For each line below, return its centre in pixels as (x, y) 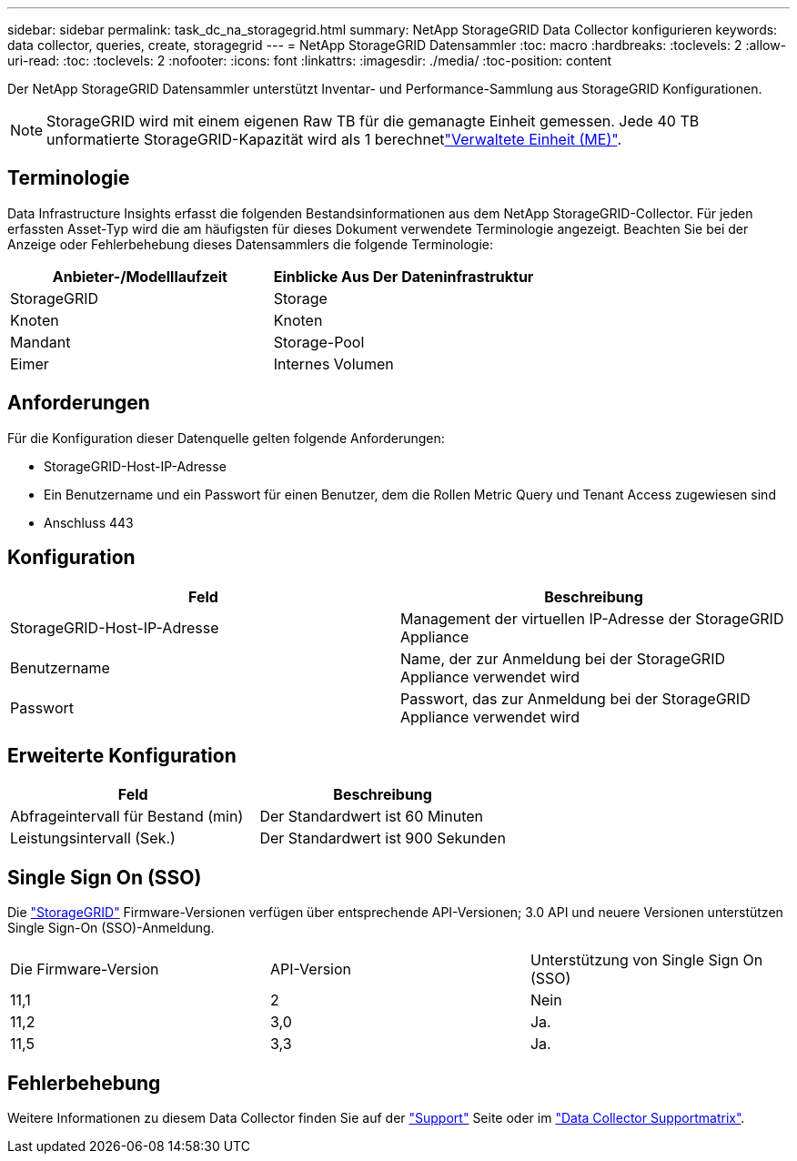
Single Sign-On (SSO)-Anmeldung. (111, 928)
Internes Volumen (333, 363)
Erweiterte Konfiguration (122, 755)
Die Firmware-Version (85, 969)
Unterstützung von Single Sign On (646, 960)
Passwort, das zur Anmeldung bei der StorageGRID (575, 698)
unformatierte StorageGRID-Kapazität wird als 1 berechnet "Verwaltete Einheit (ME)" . (334, 139)
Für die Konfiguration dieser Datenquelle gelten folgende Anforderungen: (226, 438)
